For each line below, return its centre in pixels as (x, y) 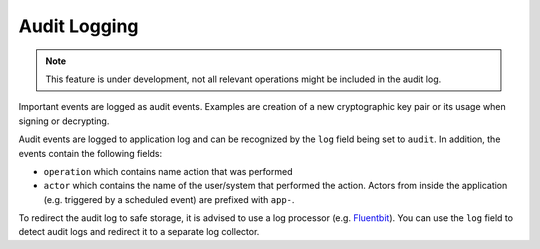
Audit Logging (78, 26)
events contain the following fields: (90, 153)
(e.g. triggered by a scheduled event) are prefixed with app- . (169, 199)
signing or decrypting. (64, 121)
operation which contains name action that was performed (168, 171)
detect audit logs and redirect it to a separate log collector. (139, 232)
